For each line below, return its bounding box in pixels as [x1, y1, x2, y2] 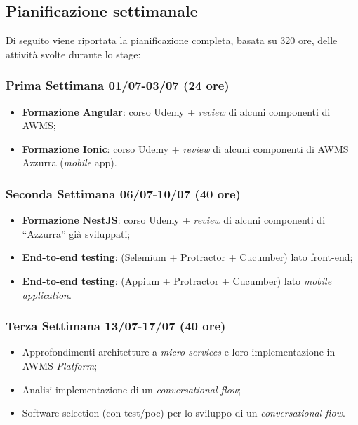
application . [22, 287, 72, 302]
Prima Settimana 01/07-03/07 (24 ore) [6, 76, 230, 94]
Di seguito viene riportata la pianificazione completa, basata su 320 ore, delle [6, 33, 338, 48]
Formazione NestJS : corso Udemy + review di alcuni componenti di [22, 212, 326, 227]
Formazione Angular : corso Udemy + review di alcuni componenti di [22, 104, 331, 119]
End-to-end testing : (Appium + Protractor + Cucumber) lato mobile [22, 273, 332, 288]
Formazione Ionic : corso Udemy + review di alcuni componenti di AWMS [22, 141, 349, 156]
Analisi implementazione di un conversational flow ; [22, 382, 241, 396]
